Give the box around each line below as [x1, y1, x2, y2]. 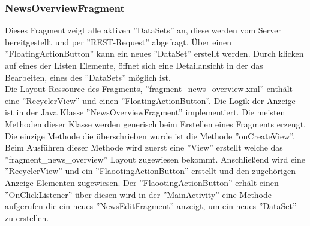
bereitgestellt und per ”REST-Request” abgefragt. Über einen [5, 35, 232, 48]
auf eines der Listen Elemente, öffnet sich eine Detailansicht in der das [5, 59, 263, 71]
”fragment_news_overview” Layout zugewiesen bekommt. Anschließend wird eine [5, 152, 305, 165]
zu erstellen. [5, 211, 49, 224]
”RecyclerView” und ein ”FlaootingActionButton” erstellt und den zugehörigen [5, 164, 296, 177]
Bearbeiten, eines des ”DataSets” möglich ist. [5, 71, 171, 83]
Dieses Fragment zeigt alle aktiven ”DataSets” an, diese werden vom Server [5, 24, 282, 36]
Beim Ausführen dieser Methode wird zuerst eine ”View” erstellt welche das [5, 141, 283, 154]
